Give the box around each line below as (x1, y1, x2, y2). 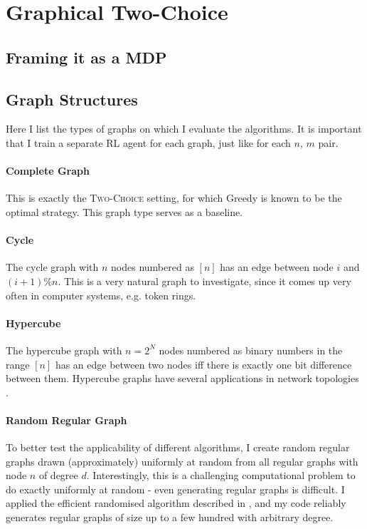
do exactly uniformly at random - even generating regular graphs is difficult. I (6, 481, 345, 496)
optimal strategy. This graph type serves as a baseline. (6, 204, 243, 219)
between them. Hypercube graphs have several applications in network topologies (6, 371, 359, 386)
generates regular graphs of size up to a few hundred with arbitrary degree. (6, 510, 334, 525)
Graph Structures (6, 88, 138, 110)
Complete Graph (6, 163, 90, 178)
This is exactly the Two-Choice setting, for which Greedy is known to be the (6, 190, 342, 205)
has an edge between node (220, 260, 334, 274)
